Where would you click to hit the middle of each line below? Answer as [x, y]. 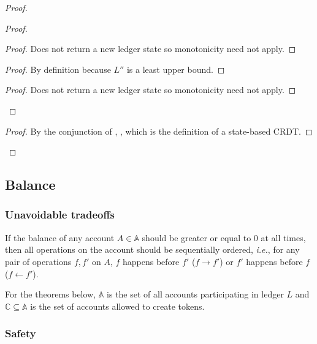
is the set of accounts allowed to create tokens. [117, 306]
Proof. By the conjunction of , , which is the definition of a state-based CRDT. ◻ [159, 131]
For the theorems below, [51, 294]
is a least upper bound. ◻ [176, 69]
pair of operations [38, 261]
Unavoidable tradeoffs [60, 215]
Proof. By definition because [58, 69]
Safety [21, 333]
